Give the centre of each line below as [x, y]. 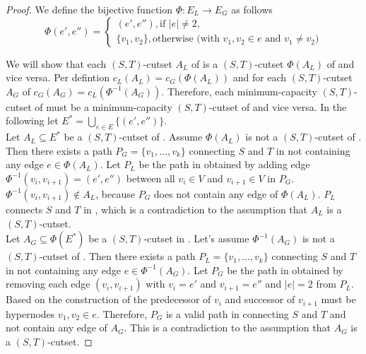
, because [115, 193]
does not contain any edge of [216, 193]
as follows [252, 9]
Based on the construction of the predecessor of [108, 299]
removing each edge [48, 284]
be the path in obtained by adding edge [224, 164]
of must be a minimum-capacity [104, 106]
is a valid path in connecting [227, 313]
